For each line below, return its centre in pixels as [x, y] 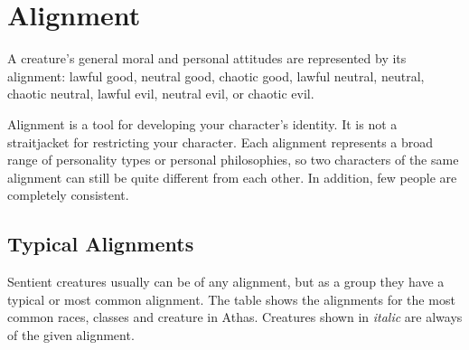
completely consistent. [68, 195]
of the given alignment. [71, 334]
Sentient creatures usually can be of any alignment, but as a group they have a [226, 282]
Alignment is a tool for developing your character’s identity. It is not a [202, 123]
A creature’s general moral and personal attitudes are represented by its [207, 58]
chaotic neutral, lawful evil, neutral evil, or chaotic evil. [161, 94]
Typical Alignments [101, 244]
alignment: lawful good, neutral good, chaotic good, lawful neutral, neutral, [216, 76]
